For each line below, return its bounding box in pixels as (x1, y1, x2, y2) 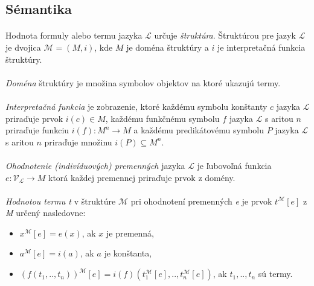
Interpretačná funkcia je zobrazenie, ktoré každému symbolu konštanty (5, 100, 268, 112)
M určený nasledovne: (5, 206, 86, 219)
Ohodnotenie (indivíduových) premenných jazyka (5, 159, 185, 171)
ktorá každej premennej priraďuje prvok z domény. (48, 171, 235, 183)
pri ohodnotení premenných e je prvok (130, 194, 272, 207)
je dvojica (5, 40, 41, 53)
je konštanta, (104, 247, 152, 259)
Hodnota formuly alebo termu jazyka (5, 29, 143, 42)
